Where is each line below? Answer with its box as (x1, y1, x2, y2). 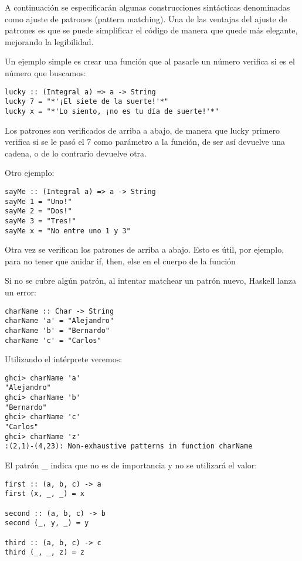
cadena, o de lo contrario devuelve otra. (5, 147, 147, 159)
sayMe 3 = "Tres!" (5, 216, 76, 225)
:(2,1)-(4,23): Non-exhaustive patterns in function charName (5, 442, 253, 451)
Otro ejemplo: (5, 166, 55, 179)
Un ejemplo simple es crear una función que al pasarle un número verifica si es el (5, 55, 295, 67)
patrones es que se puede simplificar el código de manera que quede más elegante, (5, 24, 298, 36)
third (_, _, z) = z (5, 548, 85, 557)
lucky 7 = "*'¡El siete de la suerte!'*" (5, 97, 169, 106)
